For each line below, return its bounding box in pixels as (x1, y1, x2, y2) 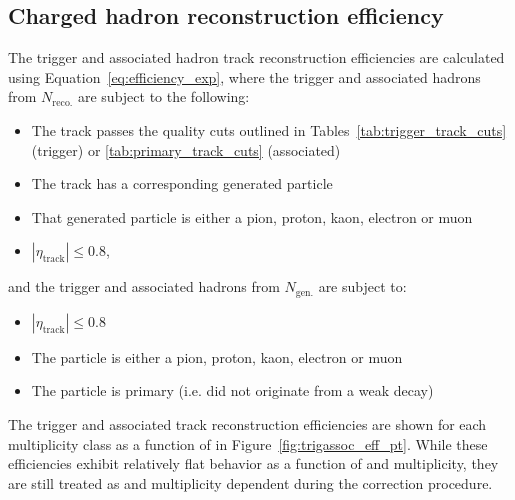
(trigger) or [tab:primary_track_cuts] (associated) (31, 139, 341, 160)
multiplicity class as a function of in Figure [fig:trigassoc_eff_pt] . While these (8, 433, 488, 454)
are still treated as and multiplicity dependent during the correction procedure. (8, 472, 493, 493)
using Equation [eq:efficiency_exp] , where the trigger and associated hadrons (8, 66, 481, 87)
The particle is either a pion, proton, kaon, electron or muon (31, 346, 403, 367)
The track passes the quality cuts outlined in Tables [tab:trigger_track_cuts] (31, 119, 507, 140)
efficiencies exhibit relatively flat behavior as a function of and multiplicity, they (8, 453, 499, 474)
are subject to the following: (77, 86, 250, 107)
